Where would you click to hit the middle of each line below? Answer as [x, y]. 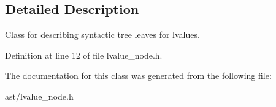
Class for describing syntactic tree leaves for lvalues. [102, 35]
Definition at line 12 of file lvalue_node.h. [84, 55]
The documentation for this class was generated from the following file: [138, 76]
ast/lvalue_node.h [39, 96]
